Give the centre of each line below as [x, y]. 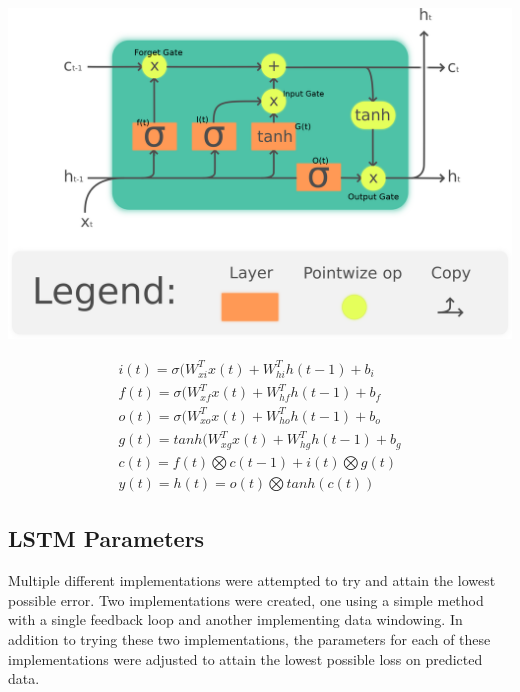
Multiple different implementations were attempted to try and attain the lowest [252, 580]
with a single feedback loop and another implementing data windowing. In [235, 619]
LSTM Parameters [106, 538]
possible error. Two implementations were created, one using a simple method [246, 599]
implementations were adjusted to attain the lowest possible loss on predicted [245, 658]
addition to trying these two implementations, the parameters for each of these [249, 638]
